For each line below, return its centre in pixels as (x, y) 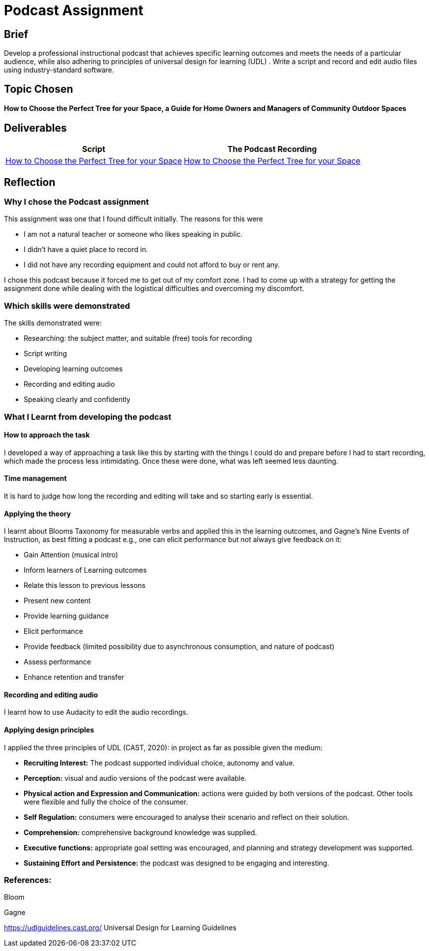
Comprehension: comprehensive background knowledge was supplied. (140, 832)
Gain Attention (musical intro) (71, 555)
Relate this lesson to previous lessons (85, 585)
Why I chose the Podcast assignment (77, 202)
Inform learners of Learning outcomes (85, 570)
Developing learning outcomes (73, 369)
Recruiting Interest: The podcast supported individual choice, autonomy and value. (159, 763)
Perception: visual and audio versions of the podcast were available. (135, 778)
